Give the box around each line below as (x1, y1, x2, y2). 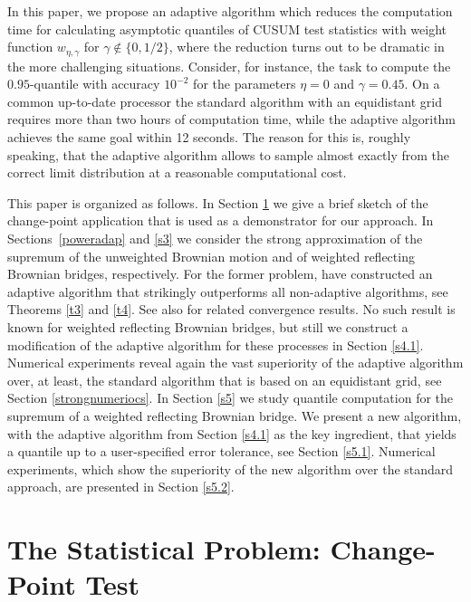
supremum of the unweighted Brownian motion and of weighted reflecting (7, 246, 415, 265)
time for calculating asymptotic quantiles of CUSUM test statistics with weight (7, 19, 447, 38)
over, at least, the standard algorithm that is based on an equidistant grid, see (7, 370, 442, 389)
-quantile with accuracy (29, 74, 160, 93)
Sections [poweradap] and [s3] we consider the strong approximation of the (7, 228, 423, 247)
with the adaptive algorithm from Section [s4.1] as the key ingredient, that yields (7, 424, 457, 443)
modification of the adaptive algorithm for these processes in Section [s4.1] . (7, 335, 424, 354)
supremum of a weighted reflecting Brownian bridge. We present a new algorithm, (7, 406, 462, 425)
